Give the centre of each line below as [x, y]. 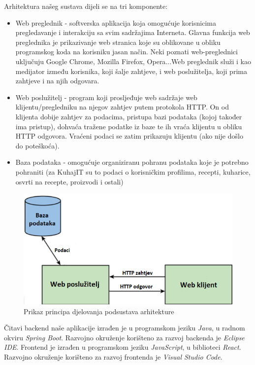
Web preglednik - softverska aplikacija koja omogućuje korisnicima [116, 22]
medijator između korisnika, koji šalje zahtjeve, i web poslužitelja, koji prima [131, 71]
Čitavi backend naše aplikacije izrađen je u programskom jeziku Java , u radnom [125, 328]
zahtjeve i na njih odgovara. [57, 81]
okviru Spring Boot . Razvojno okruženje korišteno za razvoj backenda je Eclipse [124, 337]
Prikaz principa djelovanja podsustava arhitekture [99, 311]
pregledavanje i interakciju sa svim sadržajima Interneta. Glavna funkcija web [133, 32]
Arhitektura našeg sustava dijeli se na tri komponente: [86, 6]
